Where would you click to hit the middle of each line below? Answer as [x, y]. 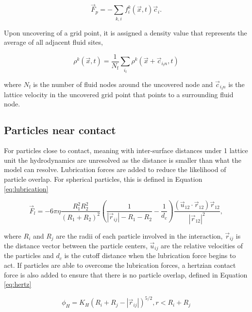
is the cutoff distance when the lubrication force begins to [150, 255]
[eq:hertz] [18, 284]
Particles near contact [60, 130]
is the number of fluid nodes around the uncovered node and [123, 84]
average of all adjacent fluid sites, [53, 42]
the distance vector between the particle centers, [76, 246]
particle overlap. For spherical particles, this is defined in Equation [103, 179]
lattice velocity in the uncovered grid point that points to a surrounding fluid [119, 94]
